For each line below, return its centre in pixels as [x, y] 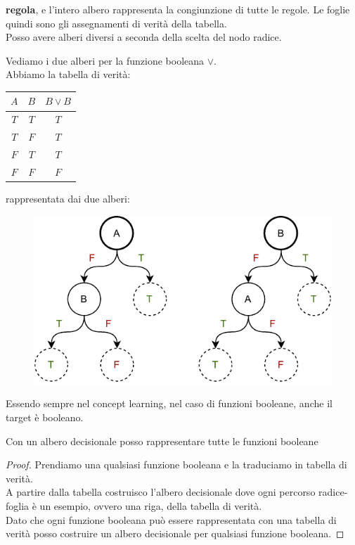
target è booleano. [45, 417]
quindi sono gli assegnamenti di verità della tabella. [116, 23]
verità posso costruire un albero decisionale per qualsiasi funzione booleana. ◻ [175, 533]
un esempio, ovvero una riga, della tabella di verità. [151, 505]
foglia [18, 505]
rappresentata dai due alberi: [68, 198]
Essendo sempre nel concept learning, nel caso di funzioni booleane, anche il [169, 403]
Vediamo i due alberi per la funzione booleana [105, 60]
